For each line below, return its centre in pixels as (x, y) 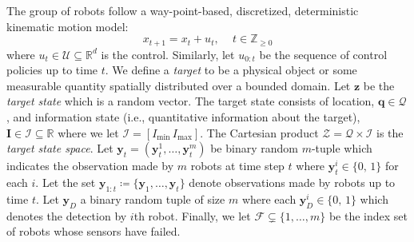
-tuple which (342, 148)
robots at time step (237, 166)
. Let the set (66, 182)
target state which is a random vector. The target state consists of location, (191, 101)
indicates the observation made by (90, 166)
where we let (88, 132)
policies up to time (52, 70)
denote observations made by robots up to (292, 182)
